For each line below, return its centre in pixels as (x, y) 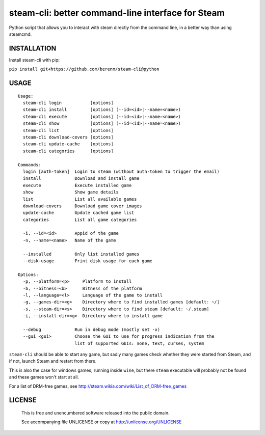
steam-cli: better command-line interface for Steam (117, 13)
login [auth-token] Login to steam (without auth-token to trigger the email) (121, 171)
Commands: (29, 165)
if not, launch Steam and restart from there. (53, 361)
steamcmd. (20, 34)
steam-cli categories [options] (68, 151)
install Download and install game (81, 178)
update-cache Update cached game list (79, 213)
